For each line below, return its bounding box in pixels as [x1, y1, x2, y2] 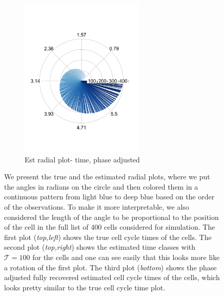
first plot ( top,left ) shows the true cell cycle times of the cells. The [4, 231, 212, 242]
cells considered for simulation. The [104, 221, 215, 232]
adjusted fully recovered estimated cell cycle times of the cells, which [4, 272, 220, 283]
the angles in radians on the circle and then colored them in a [4, 181, 198, 192]
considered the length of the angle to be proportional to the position [4, 211, 219, 222]
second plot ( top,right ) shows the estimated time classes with [4, 242, 196, 252]
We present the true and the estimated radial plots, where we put [4, 171, 210, 182]
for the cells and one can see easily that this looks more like [32, 251, 220, 262]
